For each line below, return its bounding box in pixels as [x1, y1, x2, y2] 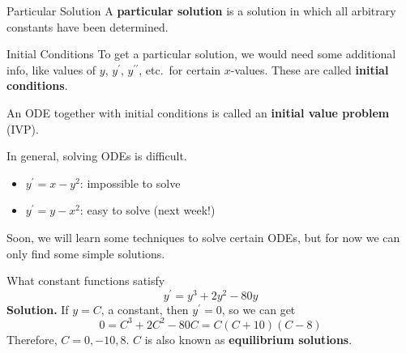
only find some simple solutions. [6, 245, 165, 262]
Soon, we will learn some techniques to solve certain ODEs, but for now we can [6, 228, 400, 245]
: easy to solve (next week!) [79, 202, 216, 219]
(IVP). [6, 120, 39, 137]
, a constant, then [100, 300, 189, 317]
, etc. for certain [139, 61, 221, 78]
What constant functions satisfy [6, 272, 165, 289]
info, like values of [6, 61, 96, 78]
